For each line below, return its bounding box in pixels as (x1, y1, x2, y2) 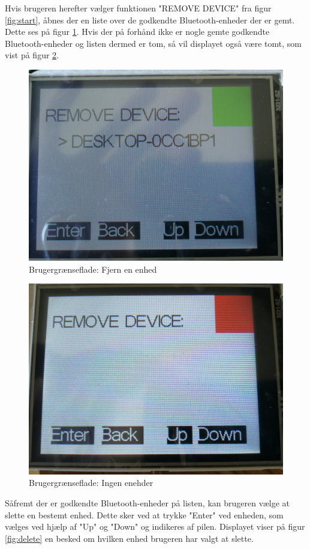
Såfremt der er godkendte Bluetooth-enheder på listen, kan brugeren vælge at (5, 496, 290, 509)
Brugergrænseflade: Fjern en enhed (29, 262, 157, 275)
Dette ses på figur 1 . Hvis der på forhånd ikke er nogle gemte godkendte (5, 25, 270, 38)
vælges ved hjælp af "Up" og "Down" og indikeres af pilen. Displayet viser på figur (5, 520, 305, 533)
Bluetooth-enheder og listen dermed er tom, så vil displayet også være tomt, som (5, 37, 302, 49)
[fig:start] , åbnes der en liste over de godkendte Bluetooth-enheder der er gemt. (5, 13, 295, 26)
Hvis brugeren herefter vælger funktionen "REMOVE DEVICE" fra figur (5, 2, 272, 14)
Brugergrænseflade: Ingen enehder (29, 476, 154, 489)
